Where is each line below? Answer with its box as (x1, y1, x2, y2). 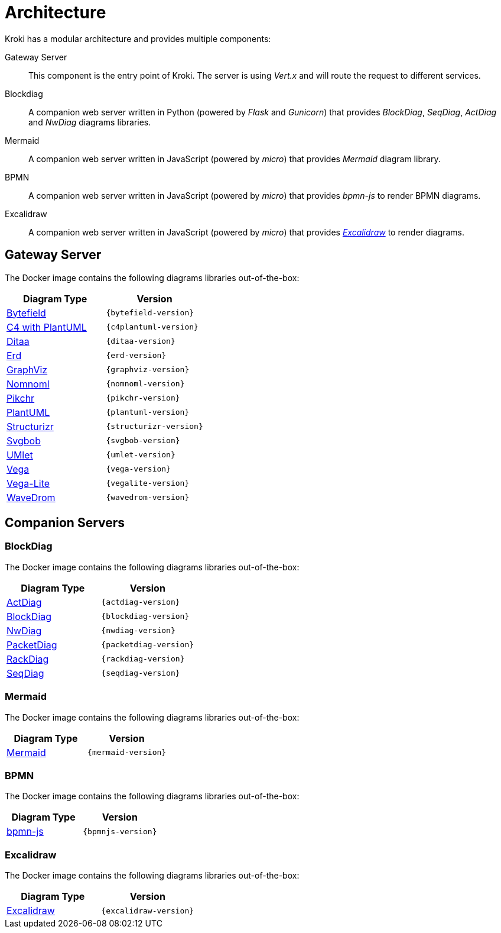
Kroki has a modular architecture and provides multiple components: (5, 33, 271, 44)
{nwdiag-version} (101, 626, 175, 635)
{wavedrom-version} (106, 493, 190, 502)
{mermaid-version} (87, 748, 167, 757)
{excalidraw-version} (101, 906, 194, 915)
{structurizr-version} (106, 422, 203, 431)
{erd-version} (106, 351, 167, 360)
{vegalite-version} (106, 479, 190, 488)
